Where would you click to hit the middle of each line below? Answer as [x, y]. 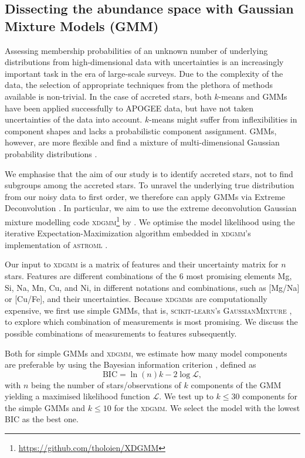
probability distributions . [51, 153]
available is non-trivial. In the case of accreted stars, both [108, 96]
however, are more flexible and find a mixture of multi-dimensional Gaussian [142, 142]
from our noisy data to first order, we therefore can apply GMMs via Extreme [145, 196]
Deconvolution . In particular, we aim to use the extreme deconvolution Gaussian [151, 208]
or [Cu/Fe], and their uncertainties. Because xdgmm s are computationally [136, 299]
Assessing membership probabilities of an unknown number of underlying [136, 50]
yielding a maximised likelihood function [77, 396]
